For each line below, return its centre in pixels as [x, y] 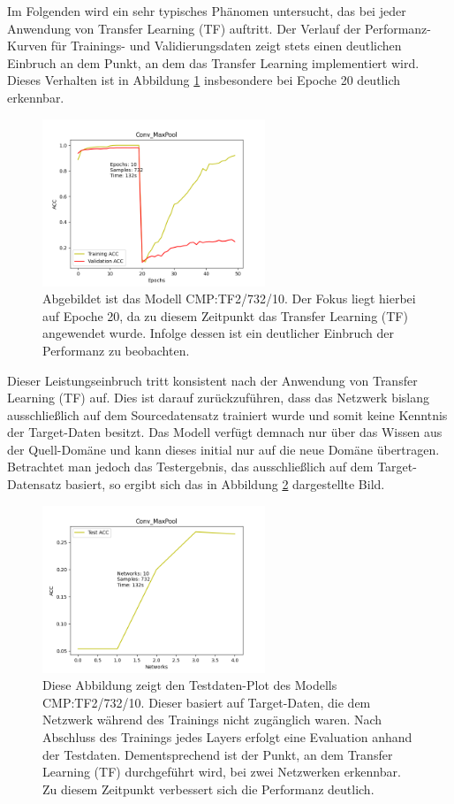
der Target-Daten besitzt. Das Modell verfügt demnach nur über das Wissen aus [225, 432]
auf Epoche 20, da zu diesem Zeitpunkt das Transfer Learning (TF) [225, 315]
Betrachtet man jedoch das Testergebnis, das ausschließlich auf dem [190, 467]
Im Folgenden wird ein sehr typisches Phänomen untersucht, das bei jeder [207, 11]
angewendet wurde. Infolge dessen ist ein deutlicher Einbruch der [219, 333]
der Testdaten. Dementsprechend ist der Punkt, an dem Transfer [218, 754]
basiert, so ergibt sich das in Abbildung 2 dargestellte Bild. [225, 484]
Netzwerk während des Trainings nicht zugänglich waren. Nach [212, 720]
